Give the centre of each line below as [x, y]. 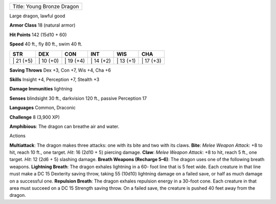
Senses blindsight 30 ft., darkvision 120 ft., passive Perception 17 [78, 98]
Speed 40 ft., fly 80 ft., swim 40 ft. [46, 44]
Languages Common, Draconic [43, 108]
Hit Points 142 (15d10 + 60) [38, 35]
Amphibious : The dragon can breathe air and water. [64, 126]
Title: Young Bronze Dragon [46, 6]
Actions [17, 136]
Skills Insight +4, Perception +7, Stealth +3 [54, 79]
